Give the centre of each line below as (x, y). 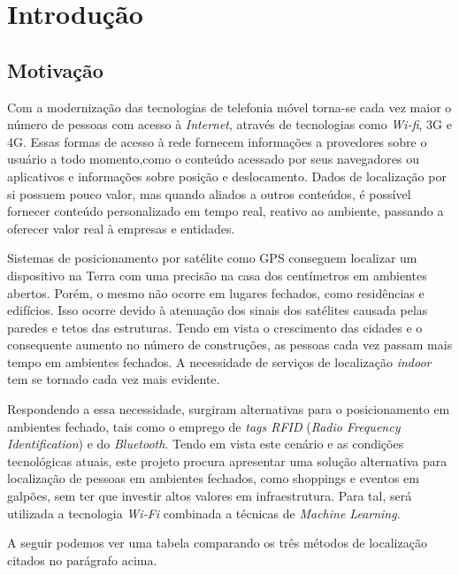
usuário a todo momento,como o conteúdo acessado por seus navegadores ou (214, 159)
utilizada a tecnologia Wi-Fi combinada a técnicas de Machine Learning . (204, 513)
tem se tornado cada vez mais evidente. (114, 379)
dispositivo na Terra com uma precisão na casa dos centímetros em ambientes (217, 275)
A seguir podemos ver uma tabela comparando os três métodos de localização (217, 543)
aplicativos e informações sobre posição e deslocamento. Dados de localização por (227, 176)
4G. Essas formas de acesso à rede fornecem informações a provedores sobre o (217, 141)
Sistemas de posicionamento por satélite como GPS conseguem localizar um (212, 258)
